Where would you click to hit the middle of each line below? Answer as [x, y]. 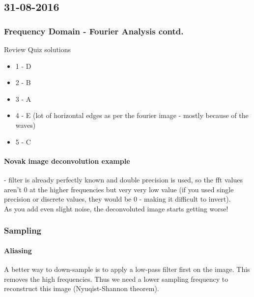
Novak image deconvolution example [67, 161]
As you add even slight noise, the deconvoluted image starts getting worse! [116, 208]
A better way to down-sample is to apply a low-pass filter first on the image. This [127, 269]
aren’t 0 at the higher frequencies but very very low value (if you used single [119, 189]
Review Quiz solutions [38, 49]
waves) [26, 125]
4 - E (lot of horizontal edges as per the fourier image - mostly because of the [132, 115]
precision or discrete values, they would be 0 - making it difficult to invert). [117, 199]
